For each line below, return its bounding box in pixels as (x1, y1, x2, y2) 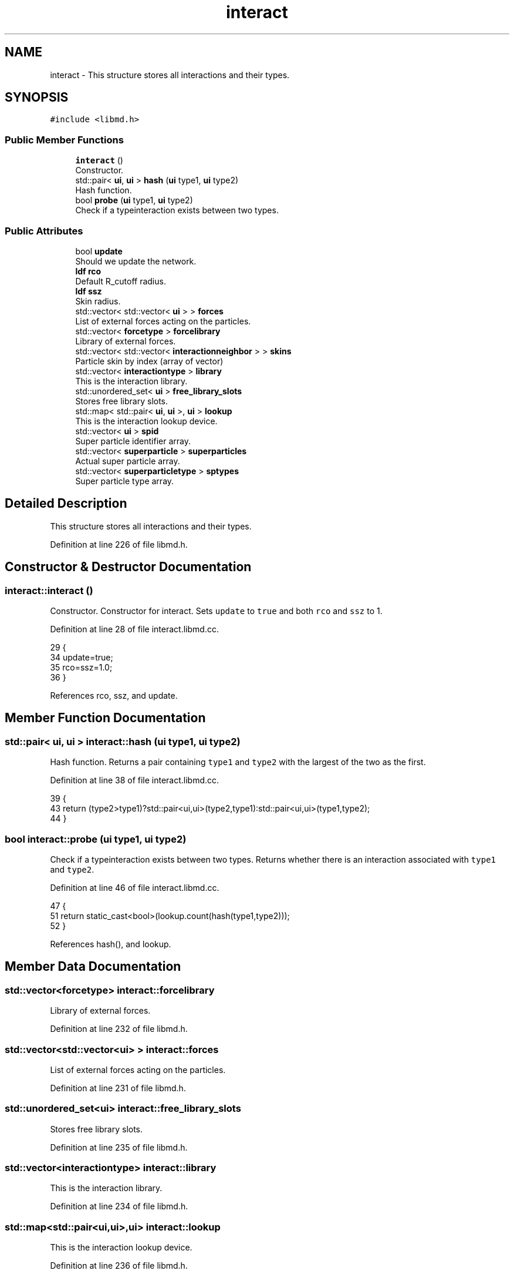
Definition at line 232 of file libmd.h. (50, 1024, 188, 1034)
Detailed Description (5, 496, 127, 511)
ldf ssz (75, 286, 102, 296)
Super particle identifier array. (75, 435, 191, 446)
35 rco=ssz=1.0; (50, 662, 113, 672)
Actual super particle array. (75, 455, 180, 466)
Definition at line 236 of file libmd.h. (50, 1260, 188, 1271)
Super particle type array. (75, 475, 174, 486)
